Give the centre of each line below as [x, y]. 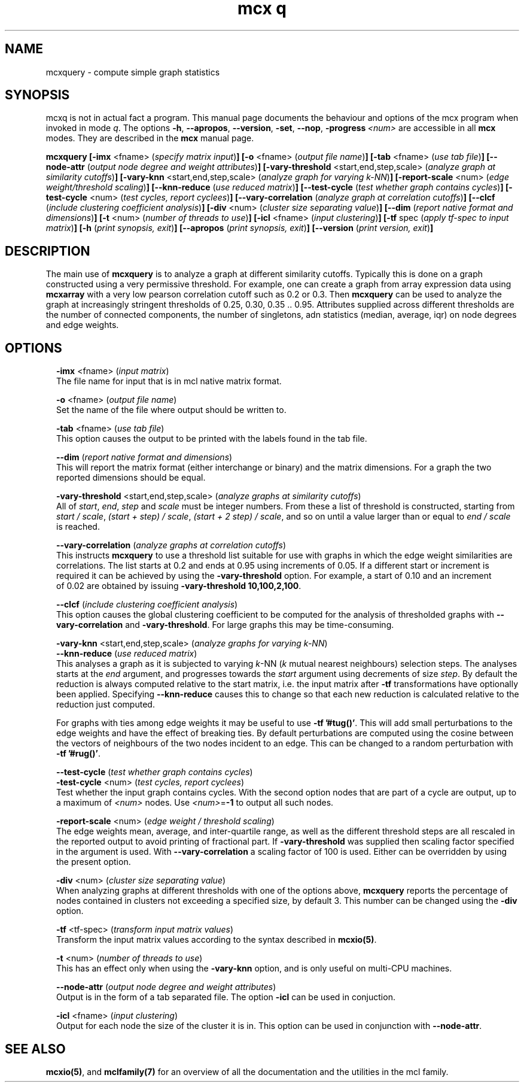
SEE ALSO [35, 1049]
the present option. [94, 862]
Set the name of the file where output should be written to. [171, 410]
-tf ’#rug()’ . [79, 754]
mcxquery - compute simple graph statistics [133, 72]
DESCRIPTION [48, 251]
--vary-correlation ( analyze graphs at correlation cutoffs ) [171, 545]
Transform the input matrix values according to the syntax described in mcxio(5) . [217, 940]
